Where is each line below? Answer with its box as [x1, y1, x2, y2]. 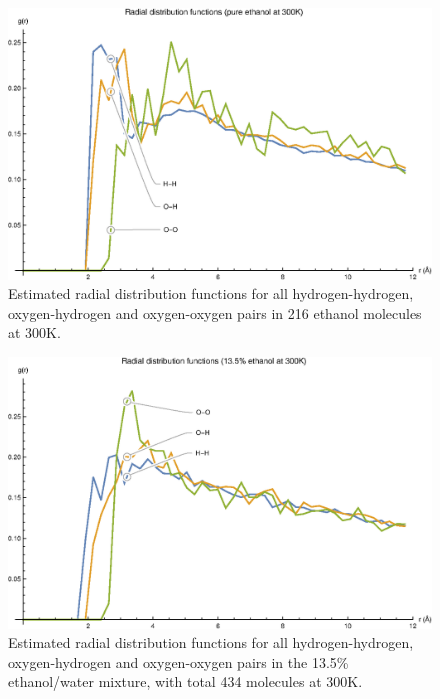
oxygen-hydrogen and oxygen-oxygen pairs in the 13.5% [8, 651, 349, 672]
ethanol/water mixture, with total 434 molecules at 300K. [8, 671, 363, 692]
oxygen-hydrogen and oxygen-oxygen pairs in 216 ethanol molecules [8, 302, 422, 323]
